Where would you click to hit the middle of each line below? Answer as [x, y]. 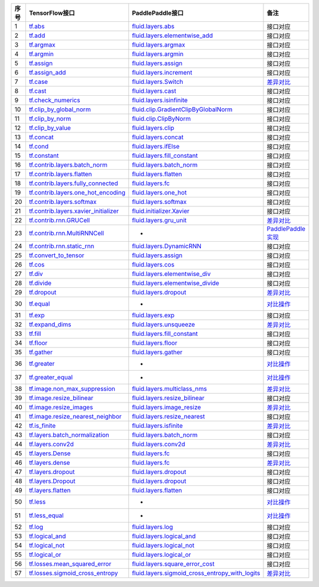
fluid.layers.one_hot [159, 192]
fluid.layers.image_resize [167, 407]
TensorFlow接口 [52, 13]
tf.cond [39, 146]
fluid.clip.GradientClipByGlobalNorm [182, 109]
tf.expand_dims [50, 324]
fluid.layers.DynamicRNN [167, 246]
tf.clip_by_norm [50, 119]
